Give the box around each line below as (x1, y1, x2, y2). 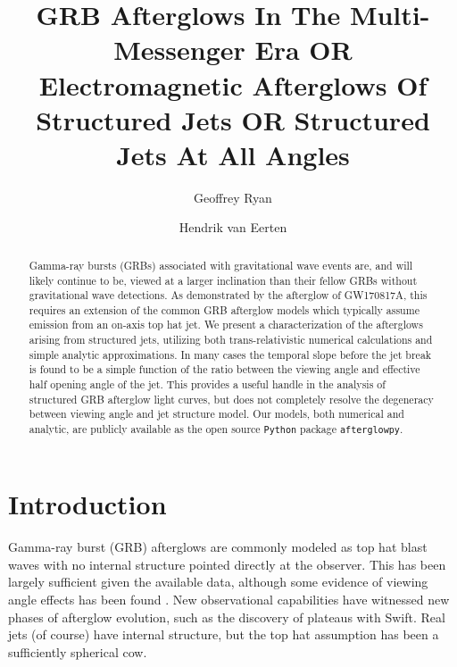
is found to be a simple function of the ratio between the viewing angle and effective (29, 362, 420, 377)
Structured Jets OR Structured (36, 101, 430, 138)
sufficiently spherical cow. (8, 642, 147, 661)
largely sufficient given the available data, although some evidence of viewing (8, 572, 428, 591)
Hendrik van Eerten (179, 218, 287, 237)
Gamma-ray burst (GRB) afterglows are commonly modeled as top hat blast (8, 538, 428, 556)
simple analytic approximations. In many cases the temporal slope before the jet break (29, 346, 432, 362)
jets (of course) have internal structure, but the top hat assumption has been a (8, 625, 439, 644)
